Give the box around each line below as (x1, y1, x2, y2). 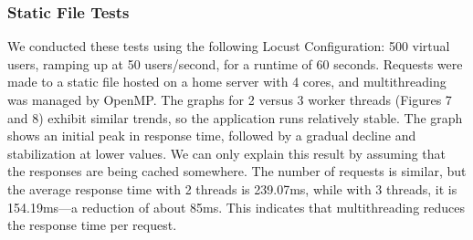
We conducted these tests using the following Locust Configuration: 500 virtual (7, 37, 450, 56)
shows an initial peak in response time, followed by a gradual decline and (7, 126, 416, 145)
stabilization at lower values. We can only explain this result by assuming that (7, 143, 447, 162)
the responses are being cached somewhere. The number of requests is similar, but (7, 162, 467, 181)
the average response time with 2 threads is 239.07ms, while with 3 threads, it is (7, 179, 457, 198)
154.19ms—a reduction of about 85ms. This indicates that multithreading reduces (7, 197, 466, 216)
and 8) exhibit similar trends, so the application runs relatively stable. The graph (7, 108, 463, 127)
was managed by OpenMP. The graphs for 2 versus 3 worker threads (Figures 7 (7, 90, 452, 109)
